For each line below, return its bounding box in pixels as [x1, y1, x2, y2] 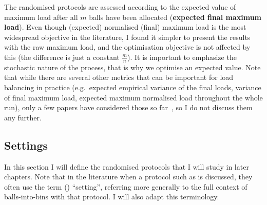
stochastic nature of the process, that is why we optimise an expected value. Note [4, 61, 261, 72]
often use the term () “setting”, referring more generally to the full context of [4, 181, 247, 192]
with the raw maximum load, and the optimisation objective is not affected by [4, 42, 251, 52]
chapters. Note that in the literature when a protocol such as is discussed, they [4, 171, 253, 182]
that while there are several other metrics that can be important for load [4, 72, 234, 83]
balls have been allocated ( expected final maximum [89, 11, 262, 22]
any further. [4, 112, 42, 122]
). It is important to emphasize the [127, 51, 237, 62]
